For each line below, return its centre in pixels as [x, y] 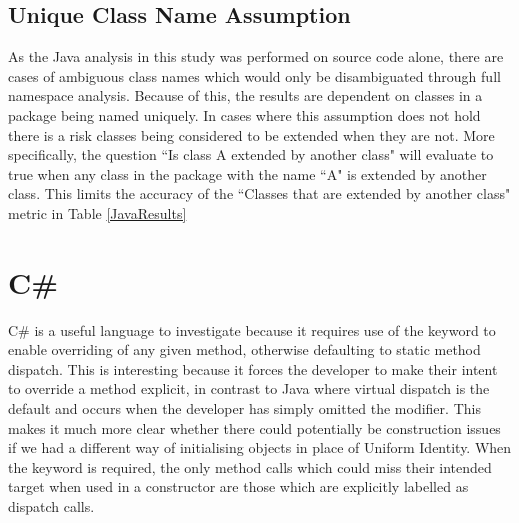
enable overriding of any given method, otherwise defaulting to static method [244, 349]
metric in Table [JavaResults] [97, 212]
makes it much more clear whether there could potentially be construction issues [254, 427]
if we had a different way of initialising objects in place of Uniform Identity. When [260, 447]
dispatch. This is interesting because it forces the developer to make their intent [253, 368]
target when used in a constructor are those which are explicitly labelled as [238, 486]
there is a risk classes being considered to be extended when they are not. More [251, 134]
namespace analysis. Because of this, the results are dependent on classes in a [245, 95]
